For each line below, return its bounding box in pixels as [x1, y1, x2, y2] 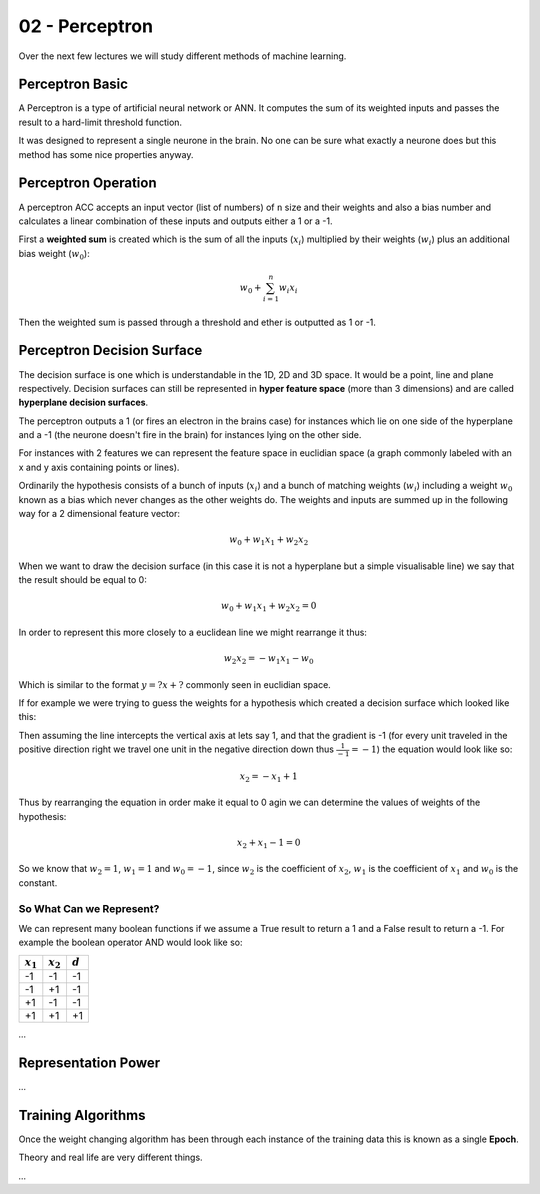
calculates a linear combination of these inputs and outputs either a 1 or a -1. [18, 215, 333, 227]
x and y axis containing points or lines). [18, 461, 180, 473]
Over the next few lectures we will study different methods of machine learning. [18, 50, 347, 62]
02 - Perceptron [18, 15, 154, 37]
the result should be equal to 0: [18, 574, 147, 586]
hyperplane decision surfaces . [18, 396, 149, 409]
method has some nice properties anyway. [18, 148, 194, 160]
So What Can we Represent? [18, 901, 160, 915]
